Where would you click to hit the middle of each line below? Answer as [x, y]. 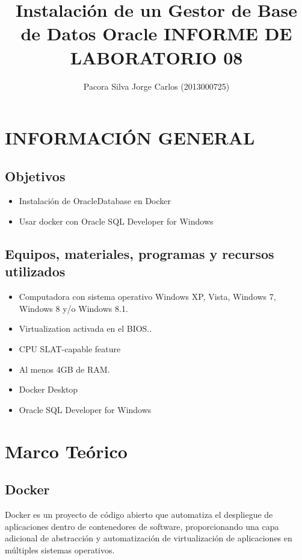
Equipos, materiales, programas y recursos [140, 254]
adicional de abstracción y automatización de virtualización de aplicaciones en [149, 538]
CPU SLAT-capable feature [70, 349]
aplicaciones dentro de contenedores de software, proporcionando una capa [142, 526]
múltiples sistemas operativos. [60, 549]
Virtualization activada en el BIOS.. [85, 328]
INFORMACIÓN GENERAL [130, 138]
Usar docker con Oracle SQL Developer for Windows [116, 221]
